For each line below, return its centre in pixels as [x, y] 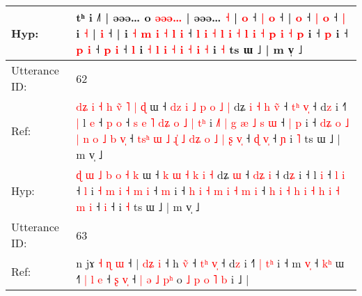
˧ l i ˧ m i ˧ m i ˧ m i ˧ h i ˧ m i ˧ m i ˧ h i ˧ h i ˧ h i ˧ [208, 190]
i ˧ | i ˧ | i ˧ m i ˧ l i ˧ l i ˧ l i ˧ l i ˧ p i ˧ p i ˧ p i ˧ [212, 33]
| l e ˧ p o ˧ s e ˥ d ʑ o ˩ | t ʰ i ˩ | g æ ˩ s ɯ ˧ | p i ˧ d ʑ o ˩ [213, 122]
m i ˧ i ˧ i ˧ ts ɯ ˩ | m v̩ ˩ [138, 207]
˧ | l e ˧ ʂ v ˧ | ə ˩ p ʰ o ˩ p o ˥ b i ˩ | [163, 279]
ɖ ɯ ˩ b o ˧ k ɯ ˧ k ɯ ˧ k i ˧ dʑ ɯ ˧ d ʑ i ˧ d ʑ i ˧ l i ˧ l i [211, 174]
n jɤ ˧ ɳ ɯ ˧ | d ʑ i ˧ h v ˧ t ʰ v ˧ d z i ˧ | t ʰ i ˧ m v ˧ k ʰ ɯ [210, 263]
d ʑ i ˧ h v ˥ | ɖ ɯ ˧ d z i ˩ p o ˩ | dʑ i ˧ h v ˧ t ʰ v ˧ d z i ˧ [211, 106]
